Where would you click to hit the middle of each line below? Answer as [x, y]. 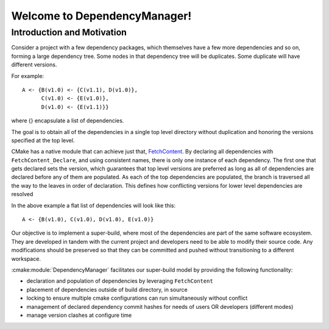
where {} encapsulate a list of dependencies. [68, 121]
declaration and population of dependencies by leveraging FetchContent [120, 281]
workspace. [26, 258]
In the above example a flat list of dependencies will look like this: [94, 205]
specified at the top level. [43, 140]
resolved [22, 194]
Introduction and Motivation [69, 32]
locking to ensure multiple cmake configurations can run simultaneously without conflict [137, 298]
